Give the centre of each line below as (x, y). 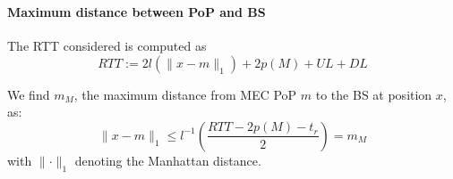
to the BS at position (374, 94)
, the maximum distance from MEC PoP (185, 94)
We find (29, 94)
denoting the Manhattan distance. (168, 160)
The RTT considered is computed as (107, 46)
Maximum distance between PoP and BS (137, 11)
